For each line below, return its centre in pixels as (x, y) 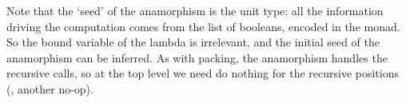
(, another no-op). (50, 88)
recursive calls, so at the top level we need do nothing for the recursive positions (203, 73)
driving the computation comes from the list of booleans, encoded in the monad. (203, 26)
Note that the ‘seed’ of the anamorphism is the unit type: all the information (195, 10)
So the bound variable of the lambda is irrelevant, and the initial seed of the (193, 42)
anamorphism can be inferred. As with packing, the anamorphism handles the (197, 57)
